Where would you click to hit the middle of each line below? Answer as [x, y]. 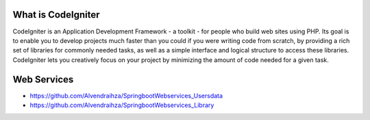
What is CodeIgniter [56, 15]
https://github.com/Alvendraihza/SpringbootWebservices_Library [122, 105]
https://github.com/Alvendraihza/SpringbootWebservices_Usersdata [126, 95]
